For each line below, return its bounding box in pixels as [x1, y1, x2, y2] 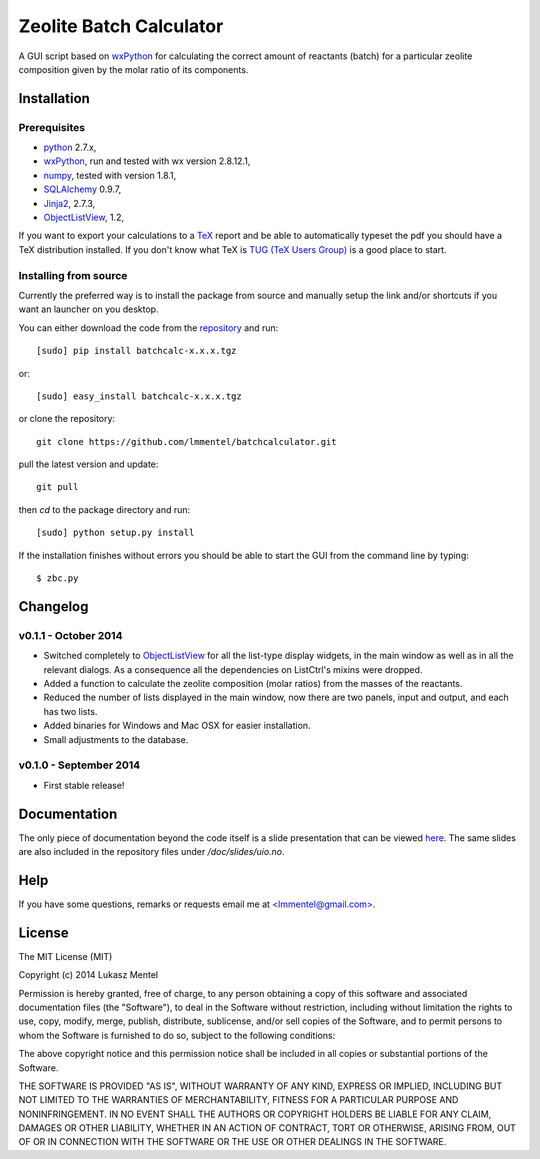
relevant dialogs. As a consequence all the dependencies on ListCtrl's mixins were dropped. [43, 663, 423, 675]
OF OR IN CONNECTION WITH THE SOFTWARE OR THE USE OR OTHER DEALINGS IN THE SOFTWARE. [18, 1136, 447, 1148]
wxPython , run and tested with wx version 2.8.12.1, [43, 155, 251, 167]
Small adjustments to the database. [43, 733, 189, 745]
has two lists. [43, 705, 98, 717]
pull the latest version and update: [18, 458, 159, 470]
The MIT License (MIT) [18, 950, 113, 962]
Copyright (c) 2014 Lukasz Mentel [18, 969, 159, 981]
